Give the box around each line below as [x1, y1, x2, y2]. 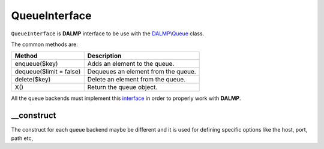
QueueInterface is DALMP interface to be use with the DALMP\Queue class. [11, 30, 205, 37]
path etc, [11, 135, 34, 142]
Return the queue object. [87, 83, 158, 92]
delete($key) [14, 75, 51, 84]
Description [87, 51, 122, 60]
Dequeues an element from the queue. [87, 68, 196, 76]
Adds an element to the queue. [87, 60, 175, 68]
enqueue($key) [14, 60, 58, 68]
